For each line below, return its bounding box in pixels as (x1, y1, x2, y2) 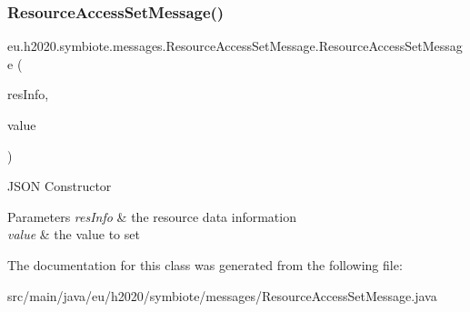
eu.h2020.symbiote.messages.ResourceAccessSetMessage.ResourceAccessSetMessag (7, 36, 463, 55)
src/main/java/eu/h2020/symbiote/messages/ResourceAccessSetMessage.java (7, 286, 437, 305)
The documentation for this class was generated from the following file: (7, 255, 403, 274)
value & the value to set (7, 225, 140, 244)
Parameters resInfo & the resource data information (7, 206, 296, 226)
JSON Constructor (7, 176, 112, 196)
